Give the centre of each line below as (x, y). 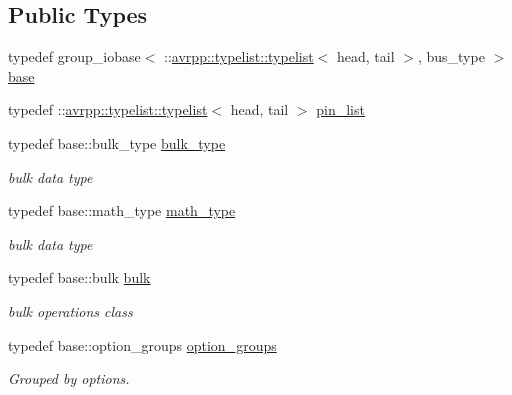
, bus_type (451, 56)
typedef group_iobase (74, 56)
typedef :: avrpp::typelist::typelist (108, 109)
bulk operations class (70, 310)
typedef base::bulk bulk (79, 277)
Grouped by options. (69, 378)
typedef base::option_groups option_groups (142, 344)
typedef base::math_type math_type (122, 210)
